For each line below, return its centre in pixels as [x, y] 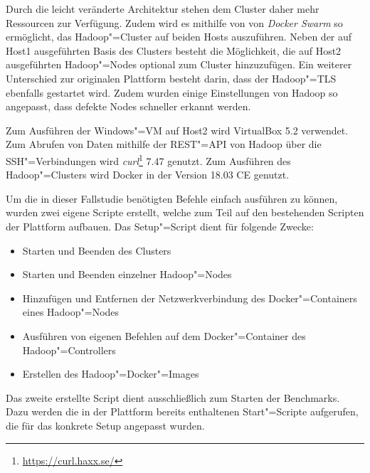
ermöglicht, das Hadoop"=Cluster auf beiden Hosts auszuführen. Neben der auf [179, 37]
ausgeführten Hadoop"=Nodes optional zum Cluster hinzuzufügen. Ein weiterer [179, 64]
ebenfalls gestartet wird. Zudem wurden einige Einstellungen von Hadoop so [172, 92]
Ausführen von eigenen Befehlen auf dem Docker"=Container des [164, 335]
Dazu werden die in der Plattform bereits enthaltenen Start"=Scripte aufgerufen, [182, 411]
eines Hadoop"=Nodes [71, 312]
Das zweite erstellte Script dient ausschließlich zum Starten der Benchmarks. [173, 397]
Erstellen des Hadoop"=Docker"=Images [111, 374]
